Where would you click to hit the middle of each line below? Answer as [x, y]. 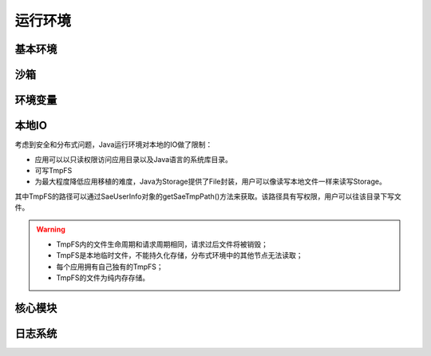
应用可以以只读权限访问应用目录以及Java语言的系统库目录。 [134, 159]
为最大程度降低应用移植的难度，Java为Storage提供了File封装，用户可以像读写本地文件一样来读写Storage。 [210, 182]
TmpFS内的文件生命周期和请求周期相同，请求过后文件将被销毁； [162, 244]
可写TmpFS [53, 170]
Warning [51, 229]
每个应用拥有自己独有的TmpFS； [110, 267]
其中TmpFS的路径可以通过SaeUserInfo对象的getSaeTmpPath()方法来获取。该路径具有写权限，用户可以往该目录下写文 [208, 196]
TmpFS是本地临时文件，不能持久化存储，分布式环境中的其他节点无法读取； [180, 255]
